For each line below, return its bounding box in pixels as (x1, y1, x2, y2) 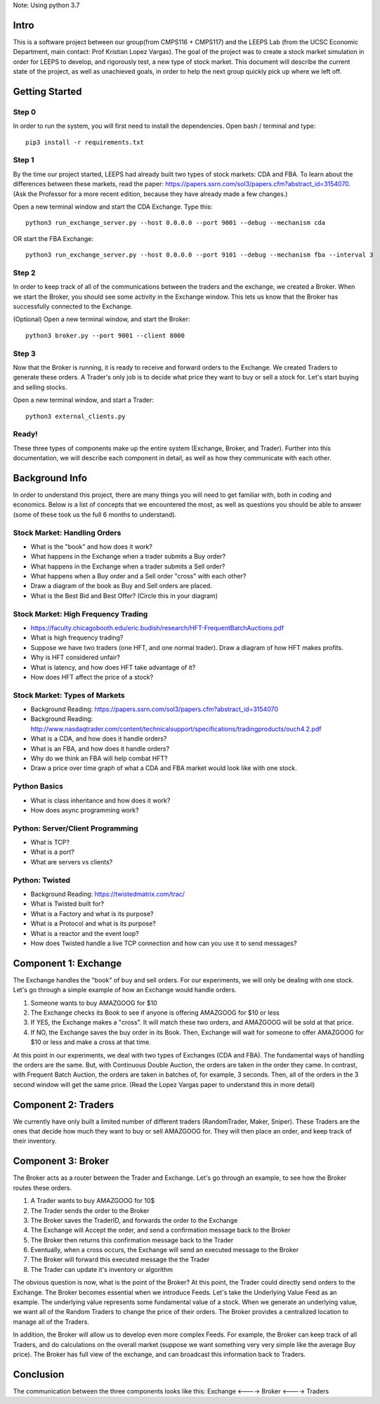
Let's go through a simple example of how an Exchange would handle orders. (13, 986, 237, 994)
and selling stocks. (13, 383, 67, 391)
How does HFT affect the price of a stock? (30, 672, 154, 681)
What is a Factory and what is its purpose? (30, 909, 154, 918)
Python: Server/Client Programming (13, 823, 138, 833)
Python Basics (13, 781, 63, 791)
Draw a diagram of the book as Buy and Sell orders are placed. (30, 582, 212, 590)
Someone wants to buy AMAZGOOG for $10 (30, 999, 157, 1007)
